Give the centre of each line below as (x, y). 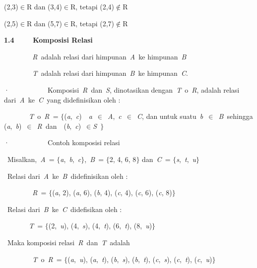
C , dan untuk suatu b (170, 116)
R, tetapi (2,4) (92, 6)
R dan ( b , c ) (59, 126)
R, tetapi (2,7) (92, 23)
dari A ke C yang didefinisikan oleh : (62, 99)
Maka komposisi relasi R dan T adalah (68, 242)
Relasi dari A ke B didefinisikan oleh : (67, 176)
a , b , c (71, 159)
